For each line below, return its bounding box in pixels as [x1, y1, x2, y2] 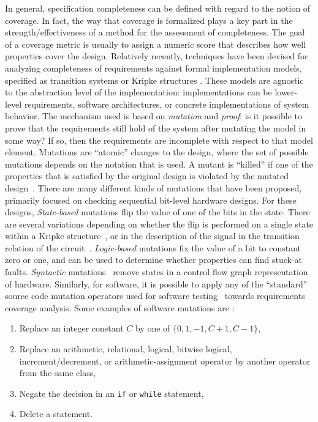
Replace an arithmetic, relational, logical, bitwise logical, [19, 342, 232, 355]
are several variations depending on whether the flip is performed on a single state [5, 217, 314, 230]
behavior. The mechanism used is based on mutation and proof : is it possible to [5, 109, 302, 122]
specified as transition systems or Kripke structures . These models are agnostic [5, 73, 304, 86]
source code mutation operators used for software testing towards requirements [5, 289, 305, 302]
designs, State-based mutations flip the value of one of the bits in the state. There [5, 205, 310, 218]
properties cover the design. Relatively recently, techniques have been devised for [5, 50, 308, 62]
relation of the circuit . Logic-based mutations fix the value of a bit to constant [5, 241, 301, 254]
